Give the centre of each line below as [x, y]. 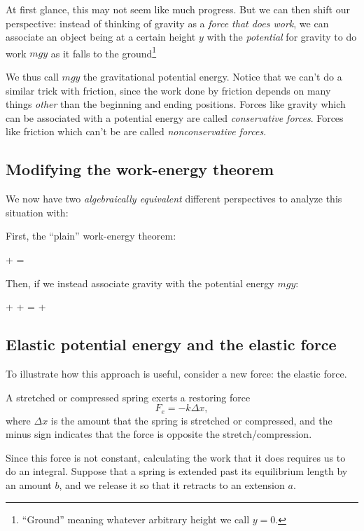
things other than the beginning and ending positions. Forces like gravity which [176, 104]
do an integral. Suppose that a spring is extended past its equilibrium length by [177, 471]
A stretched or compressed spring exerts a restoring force [128, 397]
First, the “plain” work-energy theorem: [91, 236]
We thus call [32, 77]
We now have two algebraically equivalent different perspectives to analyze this [174, 199]
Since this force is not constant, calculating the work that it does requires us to [176, 457]
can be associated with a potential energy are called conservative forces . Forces [175, 117]
